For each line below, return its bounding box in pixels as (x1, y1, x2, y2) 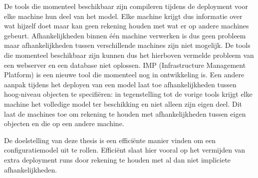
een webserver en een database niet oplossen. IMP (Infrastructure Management (4, 59, 246, 70)
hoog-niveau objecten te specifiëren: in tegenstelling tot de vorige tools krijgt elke (4, 89, 253, 99)
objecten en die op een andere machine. (4, 118, 124, 129)
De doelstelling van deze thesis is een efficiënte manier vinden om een (4, 135, 216, 145)
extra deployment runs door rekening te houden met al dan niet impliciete (4, 154, 231, 165)
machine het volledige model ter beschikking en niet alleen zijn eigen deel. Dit (4, 98, 243, 109)
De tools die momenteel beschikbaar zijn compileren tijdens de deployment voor (4, 1, 248, 11)
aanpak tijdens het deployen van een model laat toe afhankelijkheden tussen (4, 79, 237, 89)
